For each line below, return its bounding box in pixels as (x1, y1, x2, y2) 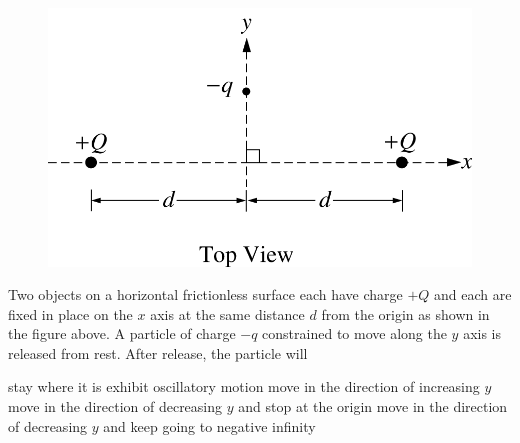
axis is (463, 323, 502, 344)
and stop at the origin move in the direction (238, 396, 508, 417)
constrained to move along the (262, 323, 447, 344)
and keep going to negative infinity (103, 415, 316, 436)
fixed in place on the (8, 303, 133, 324)
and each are (434, 284, 512, 305)
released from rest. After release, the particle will (8, 342, 308, 363)
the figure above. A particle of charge (8, 323, 236, 344)
